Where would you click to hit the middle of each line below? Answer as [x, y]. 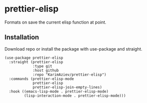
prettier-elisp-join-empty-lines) [67, 87]
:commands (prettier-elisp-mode [42, 79]
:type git [43, 66]
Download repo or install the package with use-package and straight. [73, 49]
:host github [46, 70]
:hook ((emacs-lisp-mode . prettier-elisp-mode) [59, 91]
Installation [22, 37]
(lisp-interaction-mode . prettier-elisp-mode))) [75, 96]
